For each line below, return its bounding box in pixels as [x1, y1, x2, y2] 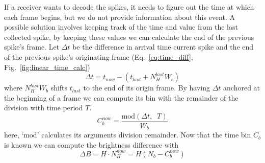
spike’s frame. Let [4, 41, 60, 52]
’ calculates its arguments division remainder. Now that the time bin [37, 129, 251, 140]
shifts [50, 82, 68, 93]
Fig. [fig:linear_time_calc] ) [4, 61, 90, 72]
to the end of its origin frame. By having [83, 82, 210, 93]
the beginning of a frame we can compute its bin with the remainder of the [4, 92, 238, 103]
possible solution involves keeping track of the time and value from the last [4, 21, 238, 32]
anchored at [223, 82, 260, 93]
